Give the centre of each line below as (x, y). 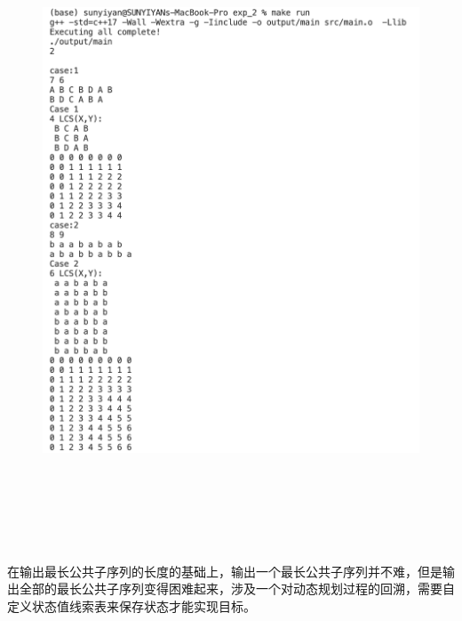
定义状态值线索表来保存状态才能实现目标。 (131, 605)
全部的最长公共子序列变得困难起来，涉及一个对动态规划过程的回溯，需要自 (237, 589)
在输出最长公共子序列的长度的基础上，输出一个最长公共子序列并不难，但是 (225, 571)
